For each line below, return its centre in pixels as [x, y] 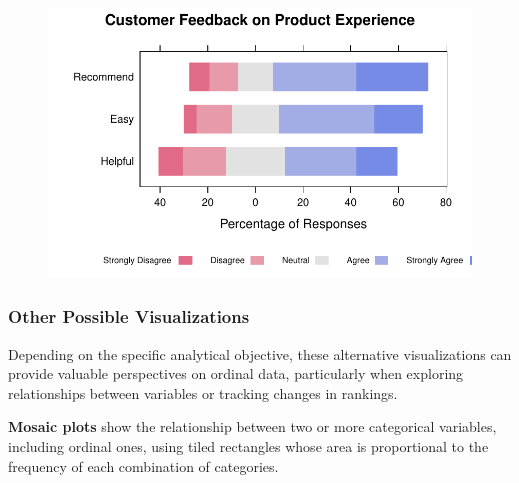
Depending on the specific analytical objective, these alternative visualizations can [260, 353]
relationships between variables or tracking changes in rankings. [203, 392]
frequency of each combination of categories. [143, 465]
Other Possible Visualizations [129, 316]
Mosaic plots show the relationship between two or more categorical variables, [252, 426]
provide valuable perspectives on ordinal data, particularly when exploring [236, 373]
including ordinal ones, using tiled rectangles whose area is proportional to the [248, 446]
